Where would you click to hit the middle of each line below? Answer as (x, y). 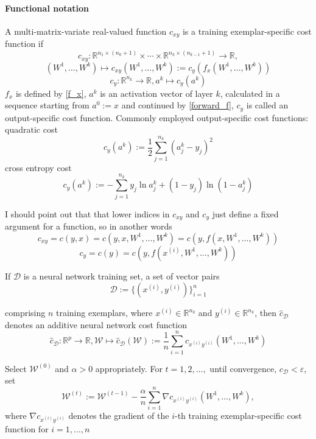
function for (27, 429)
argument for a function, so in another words (89, 226)
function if (24, 44)
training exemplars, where (104, 313)
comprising (25, 313)
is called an (267, 105)
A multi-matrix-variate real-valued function (86, 31)
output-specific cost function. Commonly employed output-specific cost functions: (157, 117)
